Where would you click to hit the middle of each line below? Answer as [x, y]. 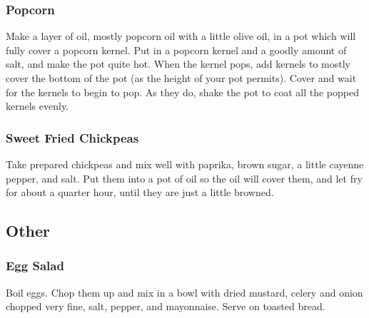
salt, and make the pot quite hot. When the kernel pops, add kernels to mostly [178, 64]
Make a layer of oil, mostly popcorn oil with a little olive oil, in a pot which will [181, 36]
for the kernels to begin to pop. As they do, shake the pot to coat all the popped [182, 92]
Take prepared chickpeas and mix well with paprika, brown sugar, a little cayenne [185, 164]
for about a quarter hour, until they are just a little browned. [140, 192]
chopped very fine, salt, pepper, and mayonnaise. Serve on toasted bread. [166, 306]
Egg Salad [35, 266]
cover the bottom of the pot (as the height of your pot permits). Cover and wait [181, 78]
